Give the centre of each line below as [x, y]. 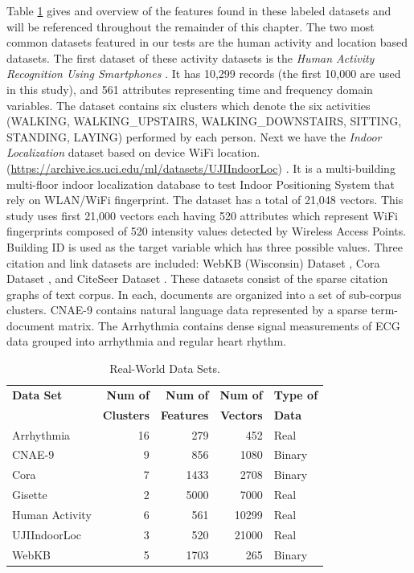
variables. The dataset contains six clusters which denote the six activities [189, 105]
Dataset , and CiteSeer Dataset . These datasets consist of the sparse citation [197, 278]
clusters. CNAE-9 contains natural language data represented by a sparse [187, 310]
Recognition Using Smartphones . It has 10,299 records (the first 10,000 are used [204, 74]
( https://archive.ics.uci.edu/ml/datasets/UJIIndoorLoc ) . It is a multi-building [201, 168]
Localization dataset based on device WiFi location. [133, 152]
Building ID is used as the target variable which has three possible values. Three [205, 246]
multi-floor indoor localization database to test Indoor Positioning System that [201, 184]
